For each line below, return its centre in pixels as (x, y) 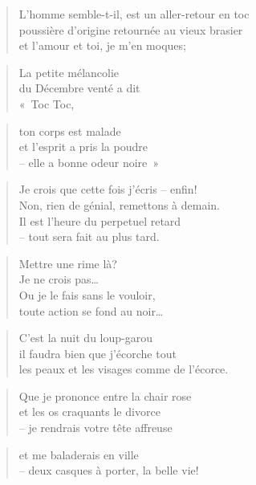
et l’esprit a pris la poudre (83, 147)
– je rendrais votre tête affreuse (95, 428)
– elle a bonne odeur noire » (89, 162)
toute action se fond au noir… (91, 310)
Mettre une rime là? (68, 263)
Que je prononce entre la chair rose (105, 395)
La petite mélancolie (69, 72)
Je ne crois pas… (59, 279)
